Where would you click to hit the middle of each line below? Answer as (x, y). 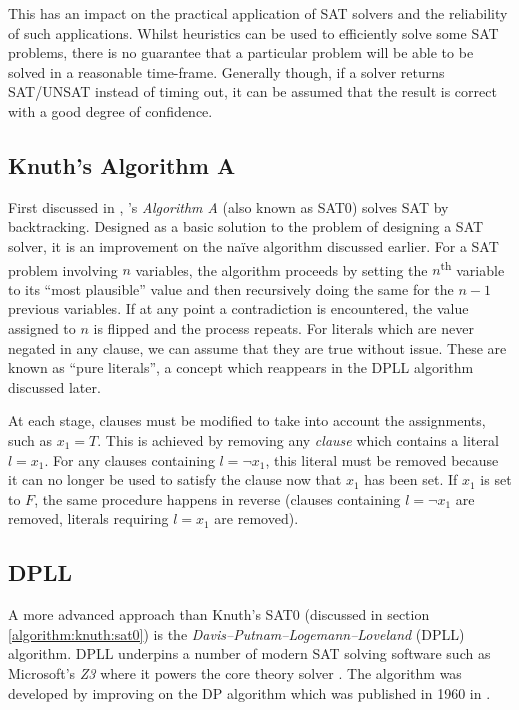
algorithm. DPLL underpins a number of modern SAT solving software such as (249, 653)
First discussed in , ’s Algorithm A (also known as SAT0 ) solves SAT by (228, 206)
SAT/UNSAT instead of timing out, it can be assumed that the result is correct (252, 91)
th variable (472, 268)
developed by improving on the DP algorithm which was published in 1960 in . (249, 692)
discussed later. (54, 386)
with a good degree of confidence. (110, 110)
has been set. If (411, 479)
